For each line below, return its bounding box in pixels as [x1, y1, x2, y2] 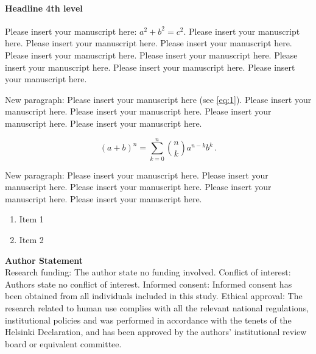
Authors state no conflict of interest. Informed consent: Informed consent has [5, 277, 292, 290]
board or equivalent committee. [5, 337, 122, 350]
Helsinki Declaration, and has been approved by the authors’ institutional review [5, 325, 307, 338]
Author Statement [5, 253, 83, 266]
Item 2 [19, 233, 44, 246]
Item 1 [19, 213, 44, 225]
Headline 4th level [5, 1, 83, 14]
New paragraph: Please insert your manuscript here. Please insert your [5, 168, 269, 181]
